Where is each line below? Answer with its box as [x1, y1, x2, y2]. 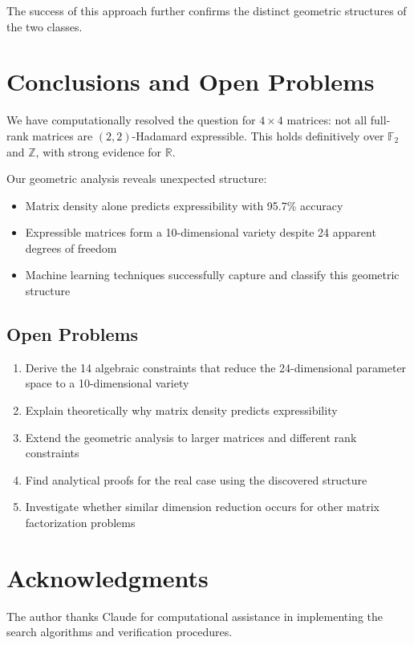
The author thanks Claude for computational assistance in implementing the [6, 607, 384, 624]
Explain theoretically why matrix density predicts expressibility [25, 402, 338, 419]
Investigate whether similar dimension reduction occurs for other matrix [25, 498, 379, 515]
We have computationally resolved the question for [6, 112, 256, 128]
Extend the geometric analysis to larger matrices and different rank [25, 428, 357, 445]
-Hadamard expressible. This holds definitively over [132, 127, 384, 144]
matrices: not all [286, 112, 367, 128]
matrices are [32, 127, 93, 144]
